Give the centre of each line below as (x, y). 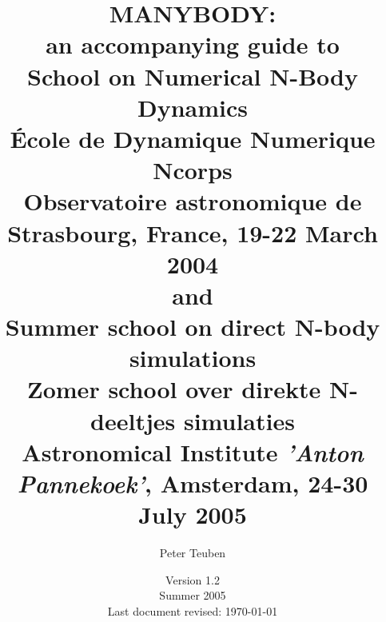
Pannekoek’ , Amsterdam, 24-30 (193, 483)
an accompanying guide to (193, 44)
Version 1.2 (193, 579)
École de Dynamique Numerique (193, 138)
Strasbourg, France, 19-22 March (193, 232)
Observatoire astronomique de (193, 201)
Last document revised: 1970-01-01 (193, 610)
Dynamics (192, 107)
